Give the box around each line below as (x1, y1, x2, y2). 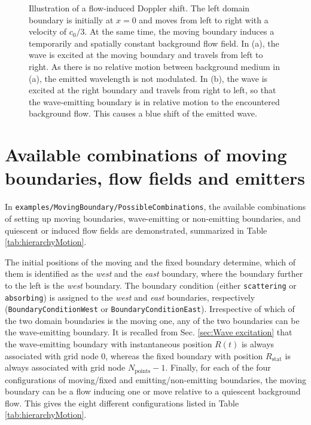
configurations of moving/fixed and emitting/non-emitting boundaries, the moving (5, 373, 306, 386)
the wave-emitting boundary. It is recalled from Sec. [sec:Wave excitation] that (5, 326, 292, 338)
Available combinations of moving (5, 142, 287, 167)
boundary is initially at (29, 13, 114, 26)
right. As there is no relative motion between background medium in (29, 60, 280, 72)
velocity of (29, 25, 66, 38)
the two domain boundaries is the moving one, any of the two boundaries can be (5, 314, 300, 326)
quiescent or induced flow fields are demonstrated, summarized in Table (5, 224, 267, 236)
